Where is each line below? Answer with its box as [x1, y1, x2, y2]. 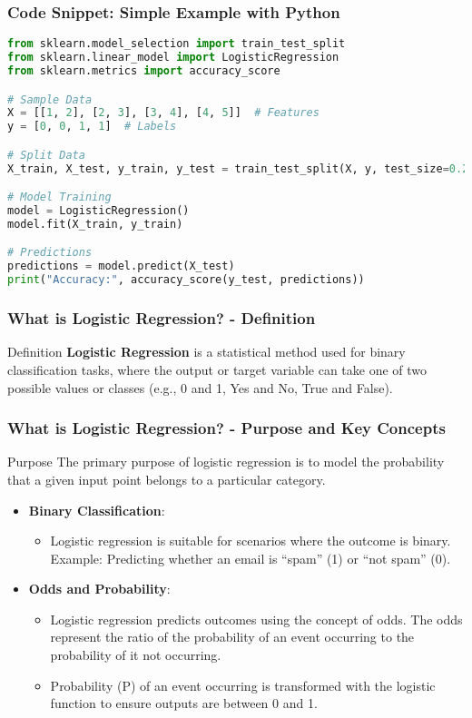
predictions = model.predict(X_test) [7, 260, 235, 273]
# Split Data [7, 148, 85, 162]
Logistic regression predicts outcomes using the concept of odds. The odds [50, 609, 463, 628]
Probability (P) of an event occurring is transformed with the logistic [50, 675, 436, 694]
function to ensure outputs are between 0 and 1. [50, 693, 318, 713]
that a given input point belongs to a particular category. [7, 469, 326, 488]
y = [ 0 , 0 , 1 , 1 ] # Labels [7, 120, 177, 133]
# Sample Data [7, 93, 93, 106]
